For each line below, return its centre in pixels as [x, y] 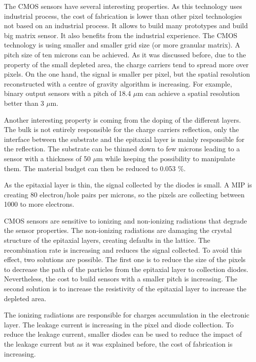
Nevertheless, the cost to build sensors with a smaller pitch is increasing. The [121, 279]
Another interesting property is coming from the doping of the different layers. [123, 119]
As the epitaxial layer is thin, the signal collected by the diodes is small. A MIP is [128, 185]
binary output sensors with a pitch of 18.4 [68, 93]
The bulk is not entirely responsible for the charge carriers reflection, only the [122, 129]
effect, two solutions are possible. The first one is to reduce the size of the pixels [125, 259]
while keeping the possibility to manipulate [170, 158]
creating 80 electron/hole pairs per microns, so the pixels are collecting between [124, 194]
